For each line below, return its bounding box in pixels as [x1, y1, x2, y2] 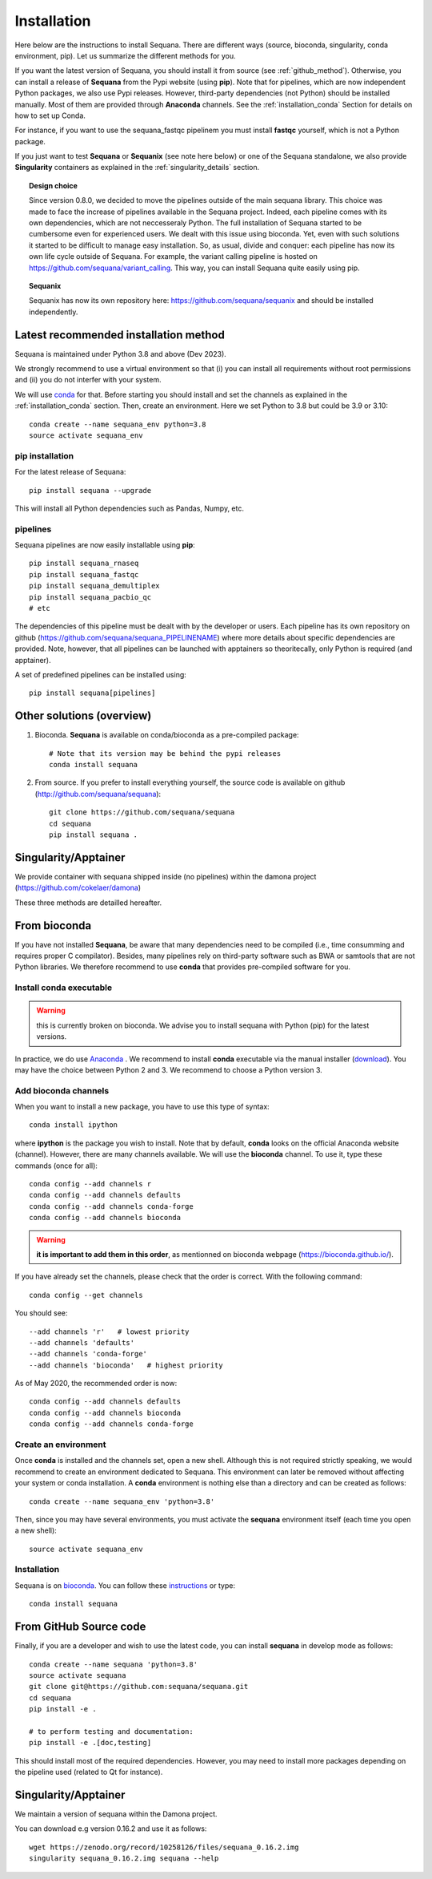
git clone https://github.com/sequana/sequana [49, 808, 235, 817]
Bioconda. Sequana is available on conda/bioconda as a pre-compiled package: [34, 730, 299, 740]
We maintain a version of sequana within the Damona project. [14, 1808, 218, 1819]
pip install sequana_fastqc [29, 570, 139, 579]
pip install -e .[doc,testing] [29, 1738, 152, 1748]
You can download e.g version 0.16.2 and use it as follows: [14, 1824, 207, 1833]
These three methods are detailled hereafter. [14, 898, 162, 907]
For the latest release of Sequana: [14, 467, 126, 477]
